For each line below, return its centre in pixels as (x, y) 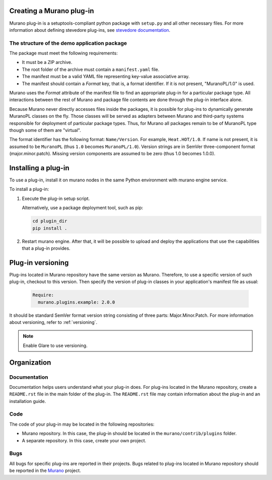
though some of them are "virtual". (45, 130)
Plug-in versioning (39, 263)
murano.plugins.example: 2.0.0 (77, 302)
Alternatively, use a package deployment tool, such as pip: (83, 208)
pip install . (50, 228)
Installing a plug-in (40, 168)
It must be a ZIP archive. (47, 62)
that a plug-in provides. (46, 248)
